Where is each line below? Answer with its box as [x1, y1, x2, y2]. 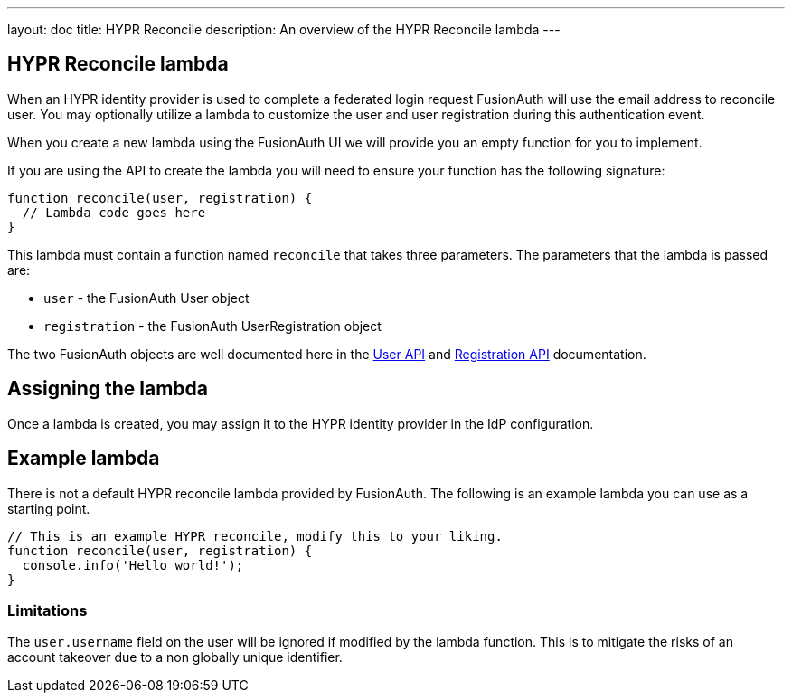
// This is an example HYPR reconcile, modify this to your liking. [7, 528, 503, 544]
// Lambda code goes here [22, 204, 206, 220]
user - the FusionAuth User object [43, 289, 250, 306]
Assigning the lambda [7, 377, 209, 401]
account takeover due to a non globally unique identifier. [7, 649, 343, 666]
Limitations [7, 601, 88, 620]
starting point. [7, 500, 90, 516]
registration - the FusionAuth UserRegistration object [43, 317, 382, 334]
